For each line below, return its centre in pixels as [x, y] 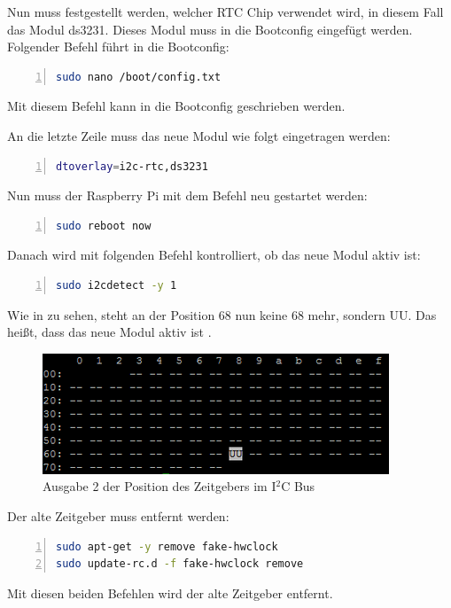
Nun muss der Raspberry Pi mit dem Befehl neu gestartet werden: [187, 195]
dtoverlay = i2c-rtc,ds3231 [132, 166]
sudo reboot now [104, 226]
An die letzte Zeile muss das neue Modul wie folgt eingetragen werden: [199, 135]
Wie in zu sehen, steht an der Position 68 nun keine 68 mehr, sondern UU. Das [222, 314]
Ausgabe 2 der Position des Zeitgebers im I [159, 486]
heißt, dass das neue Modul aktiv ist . [109, 332]
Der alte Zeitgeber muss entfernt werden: [118, 515]
